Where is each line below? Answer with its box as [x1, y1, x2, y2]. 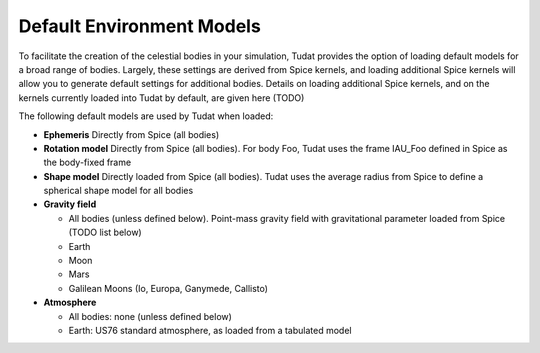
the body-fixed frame [43, 156, 132, 169]
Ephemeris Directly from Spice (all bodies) [43, 128, 220, 140]
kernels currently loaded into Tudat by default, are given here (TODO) [18, 91, 305, 104]
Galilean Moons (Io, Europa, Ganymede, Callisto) [68, 282, 269, 294]
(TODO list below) [68, 226, 142, 239]
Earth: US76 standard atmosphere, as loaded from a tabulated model [68, 324, 352, 336]
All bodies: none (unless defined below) [68, 310, 232, 322]
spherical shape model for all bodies [43, 185, 194, 197]
